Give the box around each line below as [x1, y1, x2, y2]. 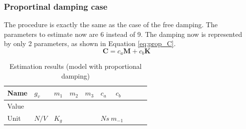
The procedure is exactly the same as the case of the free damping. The [4, 19, 218, 30]
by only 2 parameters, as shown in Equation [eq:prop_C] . [4, 38, 176, 48]
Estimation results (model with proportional [9, 61, 142, 71]
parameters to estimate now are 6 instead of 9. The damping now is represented [4, 29, 242, 39]
